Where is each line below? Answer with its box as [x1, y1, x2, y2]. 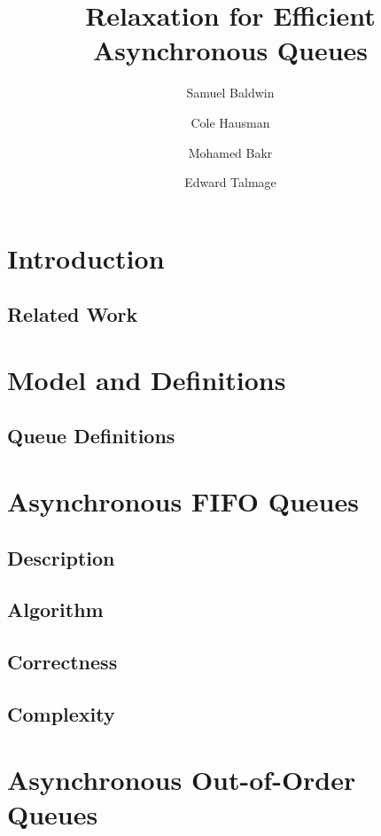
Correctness [7, 648, 118, 676]
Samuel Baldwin [186, 83, 275, 102]
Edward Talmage [184, 173, 276, 191]
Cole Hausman [190, 113, 270, 131]
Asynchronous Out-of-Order [7, 761, 356, 797]
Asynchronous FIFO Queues [7, 483, 359, 519]
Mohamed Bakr [188, 143, 273, 161]
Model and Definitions [7, 361, 286, 397]
